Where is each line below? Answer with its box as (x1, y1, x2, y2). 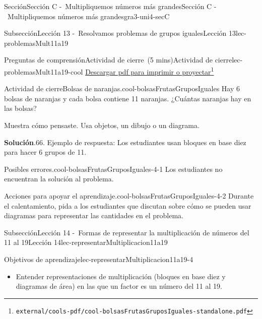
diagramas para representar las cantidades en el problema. (4, 210, 183, 221)
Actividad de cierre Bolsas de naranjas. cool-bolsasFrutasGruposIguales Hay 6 (4, 83, 240, 94)
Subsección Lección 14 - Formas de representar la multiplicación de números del (4, 227, 249, 237)
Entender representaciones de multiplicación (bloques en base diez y (16, 271, 226, 281)
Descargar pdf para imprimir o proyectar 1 (85, 65, 214, 77)
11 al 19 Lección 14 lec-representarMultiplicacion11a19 (4, 237, 168, 247)
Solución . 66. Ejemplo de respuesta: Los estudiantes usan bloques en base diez (4, 137, 246, 147)
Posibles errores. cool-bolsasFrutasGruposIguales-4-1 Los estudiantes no (4, 163, 223, 174)
